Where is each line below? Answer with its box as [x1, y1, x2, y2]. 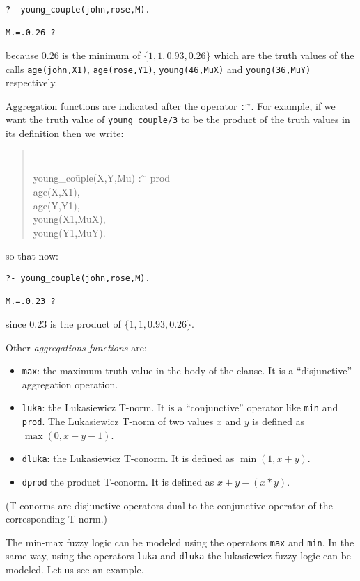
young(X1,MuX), [33, 212, 106, 226]
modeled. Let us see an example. [6, 562, 144, 577]
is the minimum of [62, 47, 141, 62]
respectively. [6, 75, 58, 90]
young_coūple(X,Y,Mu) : [33, 170, 141, 185]
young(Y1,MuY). [33, 225, 106, 239]
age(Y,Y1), [33, 198, 80, 212]
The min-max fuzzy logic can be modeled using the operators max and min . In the [6, 534, 354, 549]
